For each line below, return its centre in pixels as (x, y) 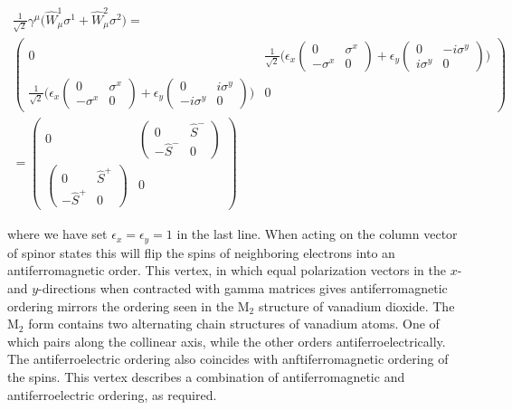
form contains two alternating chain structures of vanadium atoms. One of (234, 324)
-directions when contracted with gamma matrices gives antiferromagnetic (243, 287)
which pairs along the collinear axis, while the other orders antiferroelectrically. (227, 341)
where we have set (57, 234)
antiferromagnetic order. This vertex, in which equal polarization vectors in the (227, 270)
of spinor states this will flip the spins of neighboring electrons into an (201, 252)
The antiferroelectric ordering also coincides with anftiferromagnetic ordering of (228, 359)
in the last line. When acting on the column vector (317, 234)
